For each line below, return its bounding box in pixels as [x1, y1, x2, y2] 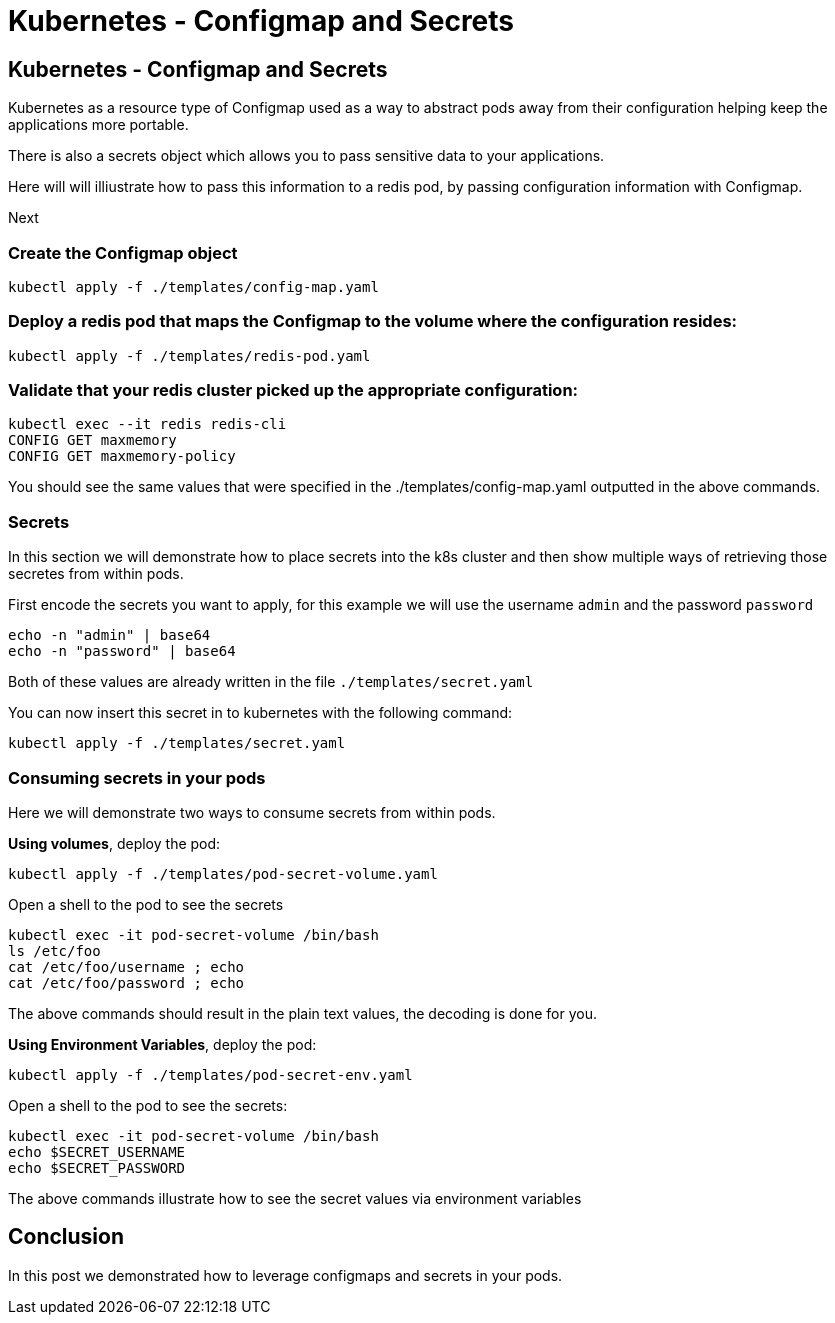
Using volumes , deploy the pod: [8, 834, 221, 852]
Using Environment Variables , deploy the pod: [8, 1035, 317, 1053]
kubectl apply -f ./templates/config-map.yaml [8, 278, 379, 295]
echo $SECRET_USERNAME [8, 1143, 186, 1160]
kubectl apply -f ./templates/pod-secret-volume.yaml [8, 865, 438, 882]
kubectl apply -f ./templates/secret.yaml [8, 735, 346, 752]
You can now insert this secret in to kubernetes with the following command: [8, 704, 513, 722]
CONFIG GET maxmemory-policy [8, 448, 236, 465]
